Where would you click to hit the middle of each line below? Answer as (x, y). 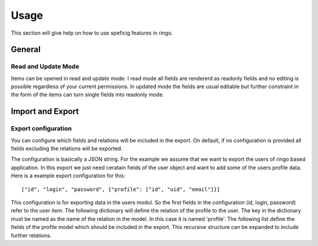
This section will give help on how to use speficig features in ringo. (92, 33)
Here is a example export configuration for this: (68, 176)
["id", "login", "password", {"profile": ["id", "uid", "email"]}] (121, 189)
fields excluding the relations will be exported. (67, 149)
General (26, 50)
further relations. (31, 235)
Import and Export (45, 112)
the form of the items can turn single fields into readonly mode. (87, 95)
